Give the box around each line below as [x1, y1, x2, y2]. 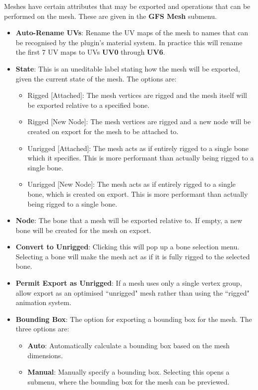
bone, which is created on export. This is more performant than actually [27, 188, 248, 199]
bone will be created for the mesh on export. [15, 225, 151, 235]
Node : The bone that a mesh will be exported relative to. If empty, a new [15, 215, 243, 226]
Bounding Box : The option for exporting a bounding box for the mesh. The [15, 313, 252, 324]
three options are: [15, 323, 69, 334]
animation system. [15, 297, 71, 308]
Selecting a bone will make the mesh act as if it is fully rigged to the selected [15, 251, 250, 261]
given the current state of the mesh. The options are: [15, 73, 177, 83]
